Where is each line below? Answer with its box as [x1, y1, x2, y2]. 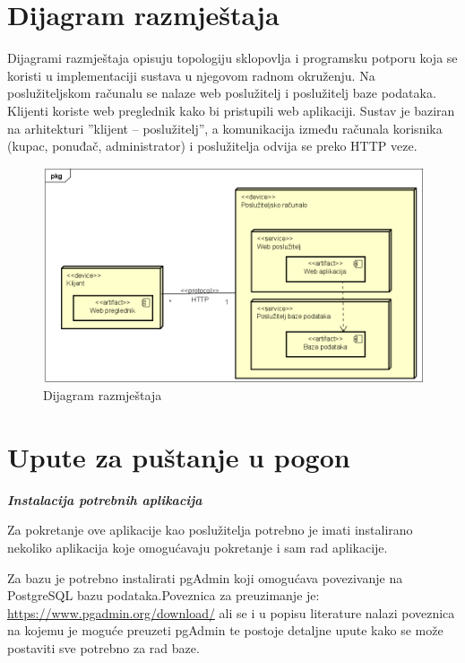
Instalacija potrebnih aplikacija [7, 490, 202, 509]
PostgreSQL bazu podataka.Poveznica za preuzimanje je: [7, 586, 320, 605]
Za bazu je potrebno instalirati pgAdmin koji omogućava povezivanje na [7, 568, 403, 587]
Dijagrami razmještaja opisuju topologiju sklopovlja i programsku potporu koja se [7, 48, 458, 67]
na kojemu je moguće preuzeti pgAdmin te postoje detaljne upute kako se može [7, 621, 443, 640]
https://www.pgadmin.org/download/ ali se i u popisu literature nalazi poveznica [7, 603, 455, 622]
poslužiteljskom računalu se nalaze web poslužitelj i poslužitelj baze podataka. [7, 83, 436, 102]
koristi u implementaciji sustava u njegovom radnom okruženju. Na [7, 65, 375, 84]
